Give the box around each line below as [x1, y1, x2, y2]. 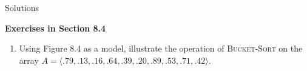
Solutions [5, 1, 39, 13]
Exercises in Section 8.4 [5, 21, 106, 34]
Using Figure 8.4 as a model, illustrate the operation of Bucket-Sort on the [19, 42, 303, 55]
